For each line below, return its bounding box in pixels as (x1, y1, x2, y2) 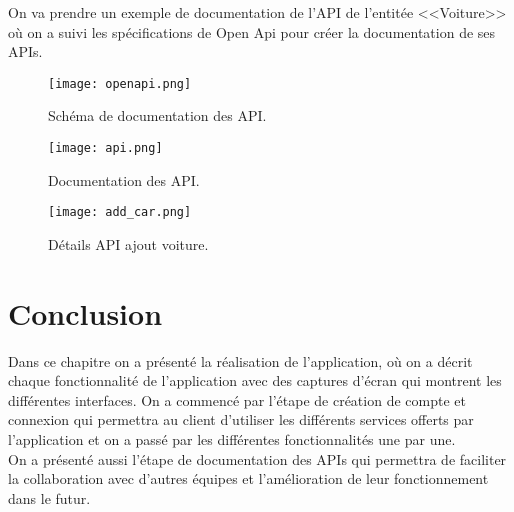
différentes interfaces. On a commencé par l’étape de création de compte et (8, 389, 466, 410)
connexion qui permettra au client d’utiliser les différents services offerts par (8, 409, 474, 430)
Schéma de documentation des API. (48, 105, 267, 126)
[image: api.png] (48, 141, 163, 156)
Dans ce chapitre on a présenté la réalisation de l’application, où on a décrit (8, 350, 473, 371)
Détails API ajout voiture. (48, 233, 209, 254)
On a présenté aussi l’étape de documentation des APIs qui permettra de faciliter (8, 448, 507, 469)
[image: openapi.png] (48, 76, 192, 91)
